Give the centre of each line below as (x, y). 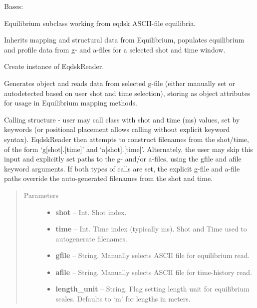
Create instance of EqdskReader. (54, 66)
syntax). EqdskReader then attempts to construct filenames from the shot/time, (127, 139)
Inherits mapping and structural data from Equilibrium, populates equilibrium (124, 40)
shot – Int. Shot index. (91, 212)
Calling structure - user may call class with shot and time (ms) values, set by (122, 119)
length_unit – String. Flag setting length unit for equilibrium (152, 289)
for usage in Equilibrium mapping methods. (71, 103)
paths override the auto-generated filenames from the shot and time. (109, 178)
